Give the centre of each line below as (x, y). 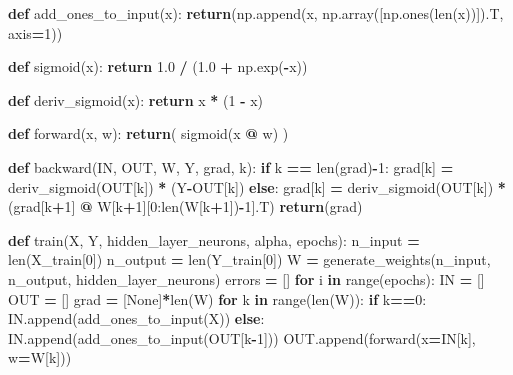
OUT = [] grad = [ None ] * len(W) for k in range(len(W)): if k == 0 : (217, 298)
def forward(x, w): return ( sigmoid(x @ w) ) (148, 133)
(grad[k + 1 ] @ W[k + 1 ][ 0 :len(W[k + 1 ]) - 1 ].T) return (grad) (185, 206)
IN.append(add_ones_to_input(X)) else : (136, 318)
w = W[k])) (40, 357)
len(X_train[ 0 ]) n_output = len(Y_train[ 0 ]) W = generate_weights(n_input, (249, 259)
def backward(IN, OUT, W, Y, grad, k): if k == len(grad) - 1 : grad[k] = (231, 166)
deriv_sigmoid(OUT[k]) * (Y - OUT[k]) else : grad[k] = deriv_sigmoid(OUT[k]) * (257, 186)
